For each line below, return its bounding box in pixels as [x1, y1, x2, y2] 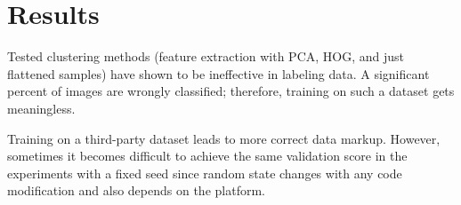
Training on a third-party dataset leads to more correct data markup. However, [7, 129, 441, 147]
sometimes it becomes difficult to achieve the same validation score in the [7, 146, 408, 165]
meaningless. [7, 99, 76, 117]
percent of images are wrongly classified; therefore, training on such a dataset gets [7, 82, 455, 100]
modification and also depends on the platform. [7, 181, 265, 200]
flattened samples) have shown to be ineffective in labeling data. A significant [7, 64, 430, 83]
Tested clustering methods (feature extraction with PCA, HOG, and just [7, 47, 405, 66]
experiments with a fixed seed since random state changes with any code [7, 163, 402, 182]
